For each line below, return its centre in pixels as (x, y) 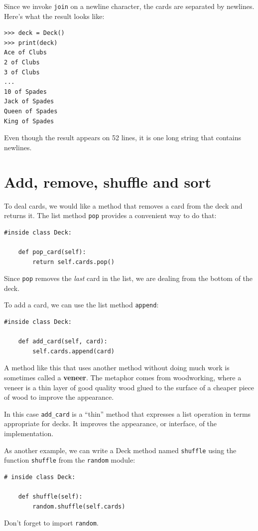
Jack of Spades (29, 102)
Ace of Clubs (25, 53)
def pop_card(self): (52, 252)
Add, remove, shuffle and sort (108, 181)
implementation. (29, 433)
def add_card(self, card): (63, 342)
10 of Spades (25, 92)
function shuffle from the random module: (70, 460)
